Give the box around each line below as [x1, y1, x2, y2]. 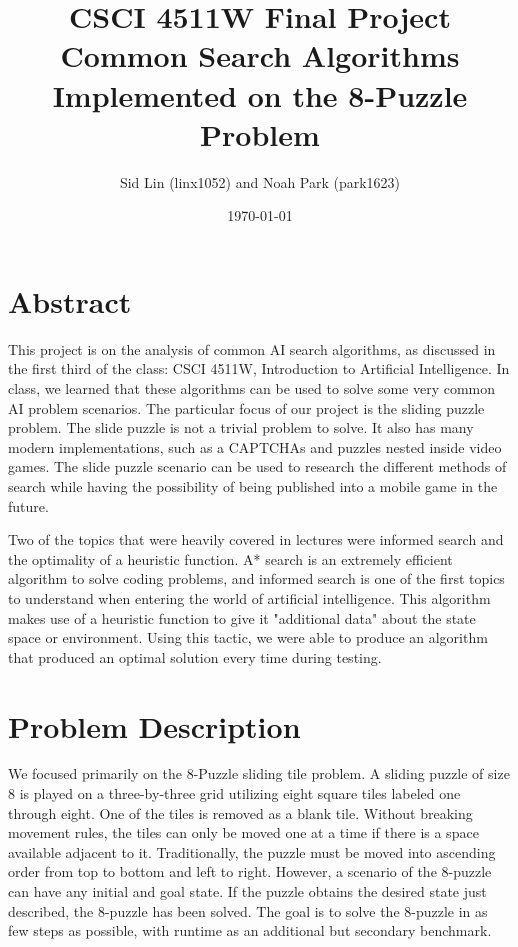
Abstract [8, 280, 132, 321]
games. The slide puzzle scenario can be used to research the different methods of [8, 456, 507, 477]
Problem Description [8, 705, 301, 746]
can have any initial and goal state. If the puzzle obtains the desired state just [8, 881, 487, 901]
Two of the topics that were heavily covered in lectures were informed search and [8, 529, 504, 550]
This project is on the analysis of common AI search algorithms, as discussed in [8, 338, 496, 359]
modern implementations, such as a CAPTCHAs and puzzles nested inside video [8, 436, 502, 457]
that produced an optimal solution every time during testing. [8, 646, 382, 667]
